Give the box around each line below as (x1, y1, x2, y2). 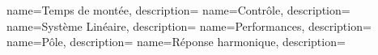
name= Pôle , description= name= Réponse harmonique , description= (6, 33, 346, 50)
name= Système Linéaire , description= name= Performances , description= (6, 17, 372, 34)
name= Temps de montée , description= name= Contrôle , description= (6, 2, 350, 18)
